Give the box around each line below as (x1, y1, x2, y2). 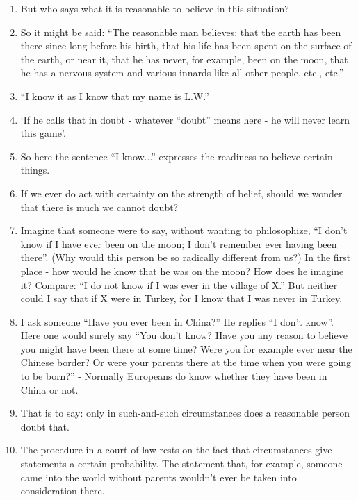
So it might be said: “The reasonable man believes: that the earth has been (20, 24, 341, 39)
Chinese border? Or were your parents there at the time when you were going (20, 355, 352, 369)
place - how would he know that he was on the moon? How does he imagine (20, 263, 344, 278)
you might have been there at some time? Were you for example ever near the (20, 341, 352, 356)
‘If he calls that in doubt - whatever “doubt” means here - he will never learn (20, 112, 350, 126)
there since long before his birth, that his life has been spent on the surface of (20, 38, 352, 53)
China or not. (20, 382, 79, 397)
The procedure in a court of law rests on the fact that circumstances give (20, 442, 332, 457)
